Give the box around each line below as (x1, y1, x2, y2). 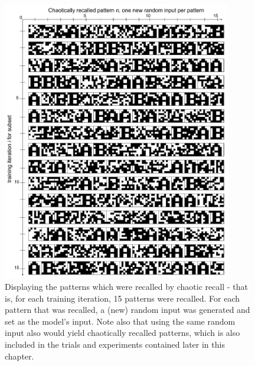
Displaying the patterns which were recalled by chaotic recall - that (5, 280, 248, 293)
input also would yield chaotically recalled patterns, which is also (5, 326, 240, 339)
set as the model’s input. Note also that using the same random (5, 315, 236, 327)
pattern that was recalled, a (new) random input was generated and (5, 303, 250, 316)
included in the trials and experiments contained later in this (5, 338, 225, 351)
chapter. (5, 349, 34, 362)
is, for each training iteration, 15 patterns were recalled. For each (5, 292, 240, 304)
